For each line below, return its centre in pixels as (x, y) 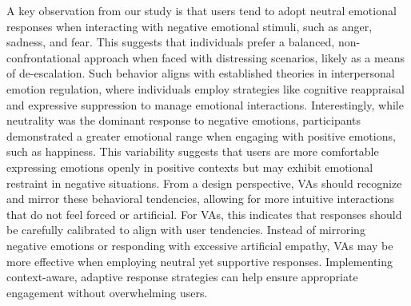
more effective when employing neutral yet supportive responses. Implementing (200, 261)
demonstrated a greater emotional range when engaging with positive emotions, (201, 135)
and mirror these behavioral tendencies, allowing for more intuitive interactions (200, 199)
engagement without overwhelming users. (107, 292)
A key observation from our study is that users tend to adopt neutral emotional (202, 10)
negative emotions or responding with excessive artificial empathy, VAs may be (200, 245)
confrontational (44, 57)
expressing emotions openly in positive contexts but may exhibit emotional (190, 167)
